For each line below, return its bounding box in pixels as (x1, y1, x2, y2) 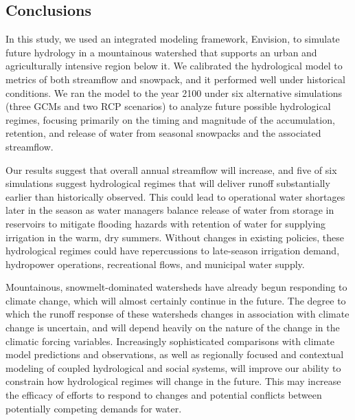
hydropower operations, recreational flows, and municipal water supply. (5, 256, 305, 271)
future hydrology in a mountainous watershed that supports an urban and (5, 45, 317, 59)
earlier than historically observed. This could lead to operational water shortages (5, 189, 345, 203)
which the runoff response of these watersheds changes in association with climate (5, 307, 350, 321)
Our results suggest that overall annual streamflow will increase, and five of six (5, 162, 337, 177)
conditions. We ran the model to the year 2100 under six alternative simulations (5, 85, 343, 100)
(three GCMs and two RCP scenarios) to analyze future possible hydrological (5, 99, 331, 113)
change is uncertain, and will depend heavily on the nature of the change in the (5, 320, 340, 335)
